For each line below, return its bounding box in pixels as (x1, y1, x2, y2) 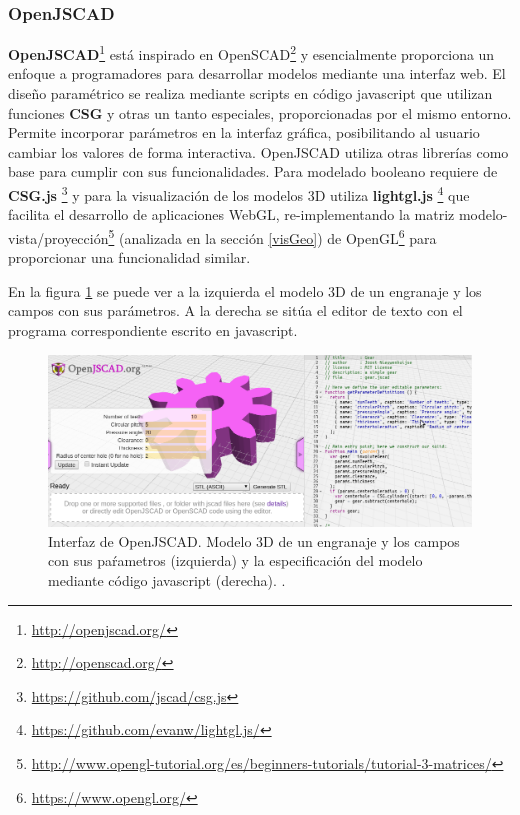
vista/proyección (8, 227, 109, 248)
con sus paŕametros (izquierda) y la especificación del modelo (48, 550, 423, 571)
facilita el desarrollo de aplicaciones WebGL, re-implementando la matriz (8, 204, 455, 225)
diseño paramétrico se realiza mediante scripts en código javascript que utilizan (8, 83, 493, 104)
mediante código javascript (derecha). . (48, 569, 286, 590)
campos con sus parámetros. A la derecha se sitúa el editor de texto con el (8, 300, 463, 321)
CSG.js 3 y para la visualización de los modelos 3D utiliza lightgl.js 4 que (8, 182, 470, 205)
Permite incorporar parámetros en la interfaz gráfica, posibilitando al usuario (8, 122, 480, 143)
